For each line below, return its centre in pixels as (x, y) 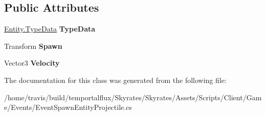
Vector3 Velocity (32, 63)
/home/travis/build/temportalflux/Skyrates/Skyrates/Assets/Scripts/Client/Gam (133, 97)
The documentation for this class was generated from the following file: (115, 80)
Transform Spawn (33, 46)
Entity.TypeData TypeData (50, 29)
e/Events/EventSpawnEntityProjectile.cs (68, 107)
